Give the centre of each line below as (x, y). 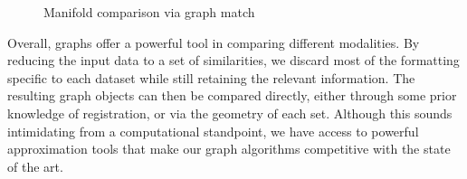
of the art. (35, 166)
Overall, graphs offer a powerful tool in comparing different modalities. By (214, 42)
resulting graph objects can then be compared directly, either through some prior (232, 95)
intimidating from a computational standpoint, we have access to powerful (213, 131)
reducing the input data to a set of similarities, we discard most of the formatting (233, 60)
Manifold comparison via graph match (149, 12)
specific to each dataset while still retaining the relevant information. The (211, 77)
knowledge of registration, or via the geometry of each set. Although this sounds (230, 113)
